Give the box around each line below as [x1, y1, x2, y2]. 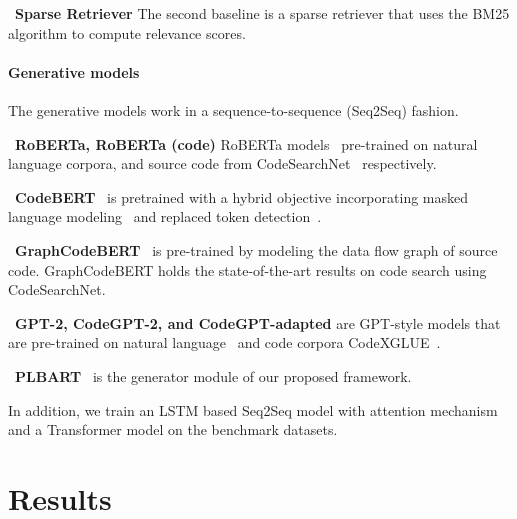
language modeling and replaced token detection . [8, 206, 322, 227]
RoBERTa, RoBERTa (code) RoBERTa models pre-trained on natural [15, 133, 478, 154]
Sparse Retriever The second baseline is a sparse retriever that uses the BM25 [15, 3, 510, 23]
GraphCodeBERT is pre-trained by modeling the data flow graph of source [15, 239, 498, 260]
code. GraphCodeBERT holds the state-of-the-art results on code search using [8, 259, 487, 280]
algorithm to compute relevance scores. [8, 22, 246, 43]
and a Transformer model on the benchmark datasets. [8, 419, 338, 440]
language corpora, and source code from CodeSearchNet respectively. [8, 153, 437, 174]
